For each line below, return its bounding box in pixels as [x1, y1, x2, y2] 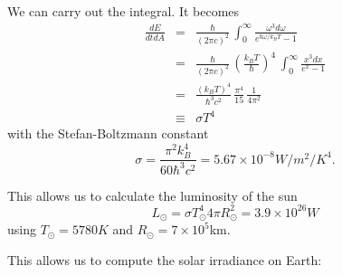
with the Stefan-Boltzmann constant [7, 124, 209, 143]
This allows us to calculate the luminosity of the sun [7, 185, 298, 204]
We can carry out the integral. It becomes [7, 2, 240, 20]
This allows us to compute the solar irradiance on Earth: [7, 250, 322, 269]
